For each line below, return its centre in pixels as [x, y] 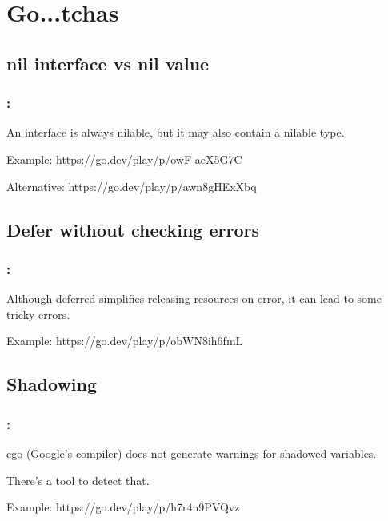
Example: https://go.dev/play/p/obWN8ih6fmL [125, 341]
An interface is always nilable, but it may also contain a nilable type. [176, 132]
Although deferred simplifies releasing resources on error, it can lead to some [194, 298]
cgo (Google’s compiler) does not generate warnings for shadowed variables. [192, 453]
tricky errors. [38, 314]
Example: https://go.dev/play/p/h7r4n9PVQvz [123, 507]
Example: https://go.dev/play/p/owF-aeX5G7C [124, 159]
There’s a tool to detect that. [78, 480]
